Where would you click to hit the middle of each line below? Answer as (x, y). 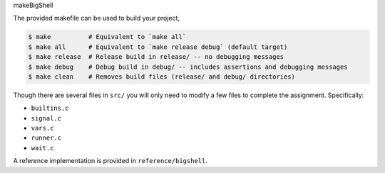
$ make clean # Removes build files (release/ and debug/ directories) (162, 77)
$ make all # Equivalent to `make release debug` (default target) (158, 47)
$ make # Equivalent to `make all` (107, 37)
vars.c (42, 128)
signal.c (46, 118)
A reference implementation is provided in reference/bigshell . (111, 161)
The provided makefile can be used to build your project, (97, 18)
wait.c (42, 148)
